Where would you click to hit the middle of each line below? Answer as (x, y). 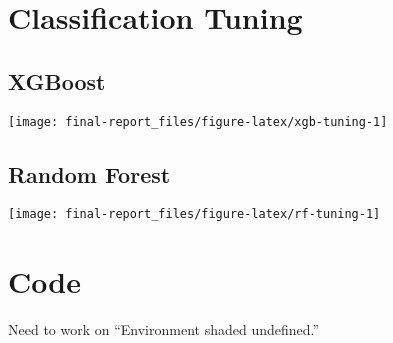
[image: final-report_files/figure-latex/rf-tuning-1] (194, 214)
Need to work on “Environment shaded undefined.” (164, 329)
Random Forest (89, 173)
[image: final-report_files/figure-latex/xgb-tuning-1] (198, 121)
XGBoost (57, 80)
